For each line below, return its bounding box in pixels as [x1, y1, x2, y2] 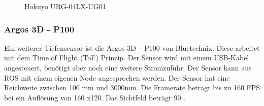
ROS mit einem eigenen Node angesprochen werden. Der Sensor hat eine [4, 72, 230, 83]
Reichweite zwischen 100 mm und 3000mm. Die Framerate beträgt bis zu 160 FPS [4, 82, 260, 93]
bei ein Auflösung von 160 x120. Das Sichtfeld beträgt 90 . [4, 92, 186, 102]
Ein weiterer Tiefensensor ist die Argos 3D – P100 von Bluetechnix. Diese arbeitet [4, 42, 260, 53]
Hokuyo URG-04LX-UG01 [24, 1, 106, 11]
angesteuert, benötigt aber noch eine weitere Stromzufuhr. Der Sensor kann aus [4, 62, 252, 73]
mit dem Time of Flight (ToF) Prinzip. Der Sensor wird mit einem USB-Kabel [4, 52, 249, 63]
